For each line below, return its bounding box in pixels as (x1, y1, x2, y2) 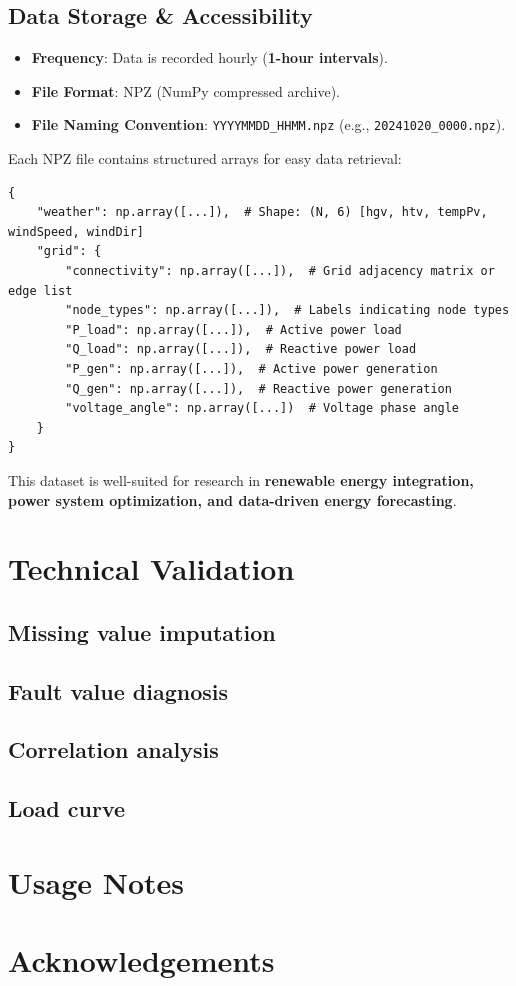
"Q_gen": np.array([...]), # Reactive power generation (65, 381, 452, 396)
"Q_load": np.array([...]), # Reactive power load (65, 342, 417, 357)
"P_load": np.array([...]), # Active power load (65, 322, 402, 337)
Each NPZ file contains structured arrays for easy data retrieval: (8, 148, 402, 169)
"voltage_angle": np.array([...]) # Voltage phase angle (65, 401, 460, 416)
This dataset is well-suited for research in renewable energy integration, (8, 469, 474, 490)
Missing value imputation (8, 616, 276, 647)
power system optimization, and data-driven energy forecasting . (8, 489, 457, 510)
